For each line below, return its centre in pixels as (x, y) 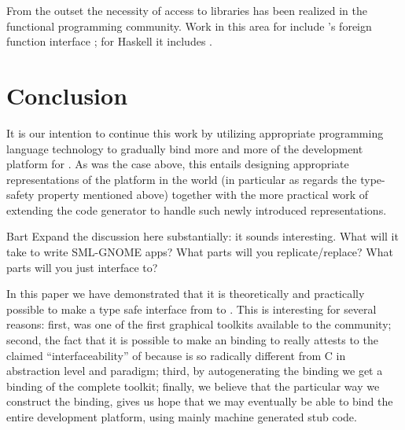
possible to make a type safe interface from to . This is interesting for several (191, 309)
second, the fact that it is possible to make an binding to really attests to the (192, 340)
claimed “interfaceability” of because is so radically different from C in (176, 355)
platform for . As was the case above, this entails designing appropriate (178, 164)
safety (20, 195)
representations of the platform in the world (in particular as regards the (182, 179)
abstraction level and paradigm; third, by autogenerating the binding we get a (195, 371)
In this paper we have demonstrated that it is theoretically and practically (186, 294)
